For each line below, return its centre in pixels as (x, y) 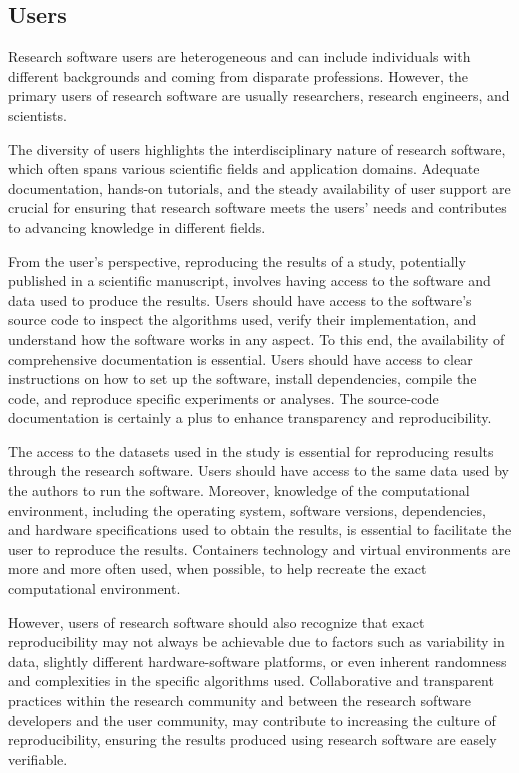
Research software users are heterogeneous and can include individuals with (239, 56)
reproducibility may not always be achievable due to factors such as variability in (256, 641)
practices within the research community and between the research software (239, 700)
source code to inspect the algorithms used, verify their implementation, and (242, 319)
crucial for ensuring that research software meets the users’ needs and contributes (257, 207)
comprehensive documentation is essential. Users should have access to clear (240, 358)
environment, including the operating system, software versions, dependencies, (247, 509)
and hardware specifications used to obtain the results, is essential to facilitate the (260, 529)
